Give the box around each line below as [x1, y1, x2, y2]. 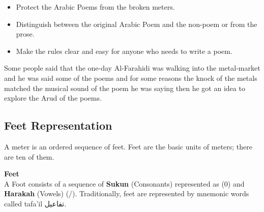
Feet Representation [4, 117, 112, 133]
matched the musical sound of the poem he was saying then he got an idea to [4, 82, 245, 93]
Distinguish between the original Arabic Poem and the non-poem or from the [16, 18, 257, 29]
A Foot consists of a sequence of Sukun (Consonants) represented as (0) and [4, 178, 245, 189]
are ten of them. [4, 151, 54, 162]
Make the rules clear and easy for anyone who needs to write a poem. [16, 45, 232, 56]
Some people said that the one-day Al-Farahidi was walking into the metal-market [4, 63, 260, 73]
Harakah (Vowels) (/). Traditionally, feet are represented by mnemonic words [4, 188, 249, 199]
